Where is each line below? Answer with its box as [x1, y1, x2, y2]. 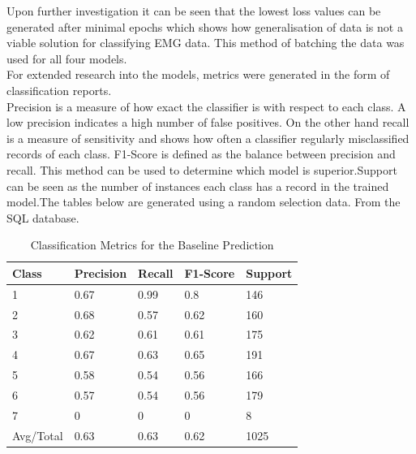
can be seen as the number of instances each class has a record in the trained [6, 177, 389, 194]
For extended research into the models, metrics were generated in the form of [6, 66, 390, 83]
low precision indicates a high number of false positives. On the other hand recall [6, 114, 410, 131]
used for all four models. [6, 50, 127, 67]
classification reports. [6, 81, 112, 98]
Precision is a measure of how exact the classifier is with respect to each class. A [6, 97, 406, 115]
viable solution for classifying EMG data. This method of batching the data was [6, 34, 405, 51]
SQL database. [6, 209, 79, 226]
